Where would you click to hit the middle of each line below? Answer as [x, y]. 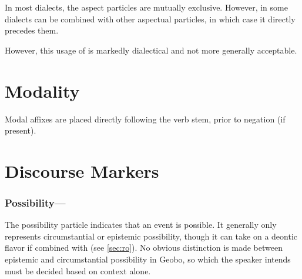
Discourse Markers [82, 170]
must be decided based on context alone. [78, 270]
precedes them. [32, 30]
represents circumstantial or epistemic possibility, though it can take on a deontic [151, 236]
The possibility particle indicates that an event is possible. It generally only [141, 225]
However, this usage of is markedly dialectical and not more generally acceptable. [151, 50]
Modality [42, 90]
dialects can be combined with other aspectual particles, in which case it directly [150, 19]
